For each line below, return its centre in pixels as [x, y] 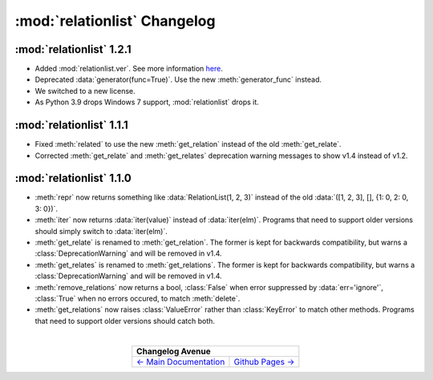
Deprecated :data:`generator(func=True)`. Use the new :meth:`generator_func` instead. [178, 79]
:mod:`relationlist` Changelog [115, 21]
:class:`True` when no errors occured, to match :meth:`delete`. [138, 298]
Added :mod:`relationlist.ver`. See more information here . [129, 69]
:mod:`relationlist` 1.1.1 [71, 125]
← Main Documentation [181, 362]
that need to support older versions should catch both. [125, 321]
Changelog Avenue [174, 351]
